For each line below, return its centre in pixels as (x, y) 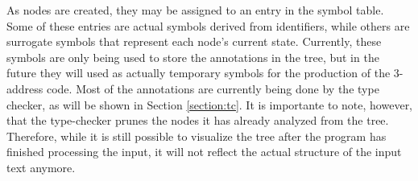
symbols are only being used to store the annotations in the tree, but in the (193, 57)
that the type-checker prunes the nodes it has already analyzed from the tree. (198, 120)
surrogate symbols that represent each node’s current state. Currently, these (194, 41)
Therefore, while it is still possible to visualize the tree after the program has (197, 136)
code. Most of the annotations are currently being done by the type (213, 88)
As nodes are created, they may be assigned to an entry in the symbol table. (195, 10)
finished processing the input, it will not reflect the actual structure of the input (204, 152)
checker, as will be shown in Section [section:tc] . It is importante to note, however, (210, 104)
